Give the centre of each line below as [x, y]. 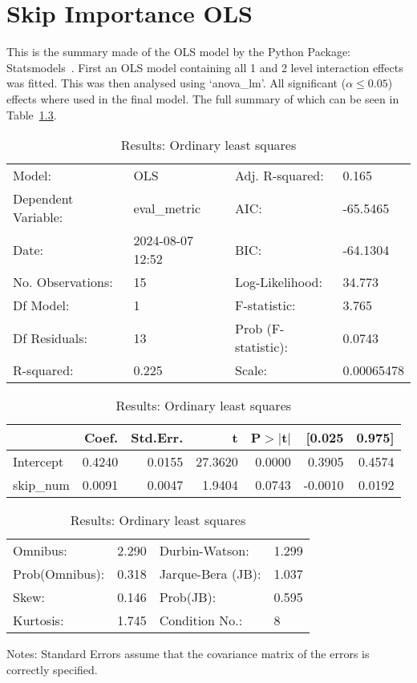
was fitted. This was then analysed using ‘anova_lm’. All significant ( [176, 83]
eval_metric [167, 208]
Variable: [38, 217]
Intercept [38, 462]
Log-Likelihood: [279, 282]
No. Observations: [63, 282]
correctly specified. [52, 669]
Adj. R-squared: [279, 176]
